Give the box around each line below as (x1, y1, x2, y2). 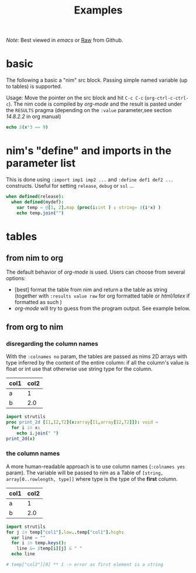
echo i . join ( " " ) (16, 430, 59, 436)
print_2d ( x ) (6, 436, 35, 441)
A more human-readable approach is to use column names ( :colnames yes (6, 463, 185, 470)
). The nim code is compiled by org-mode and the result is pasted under (8, 100, 183, 107)
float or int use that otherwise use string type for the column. (6, 365, 153, 373)
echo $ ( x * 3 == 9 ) (6, 124, 49, 130)
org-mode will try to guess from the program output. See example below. (14, 305, 191, 312)
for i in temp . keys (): (11, 540, 67, 546)
